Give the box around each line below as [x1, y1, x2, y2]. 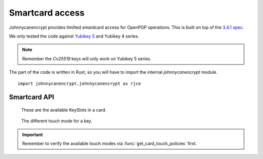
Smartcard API [9, 93, 55, 101]
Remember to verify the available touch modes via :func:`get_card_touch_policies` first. [22, 140, 197, 146]
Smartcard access [9, 7, 85, 18]
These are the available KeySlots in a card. [21, 107, 107, 113]
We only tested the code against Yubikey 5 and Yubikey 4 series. [9, 33, 139, 39]
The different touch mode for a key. [21, 118, 93, 124]
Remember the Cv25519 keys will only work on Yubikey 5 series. [22, 56, 151, 61]
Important [22, 132, 43, 138]
